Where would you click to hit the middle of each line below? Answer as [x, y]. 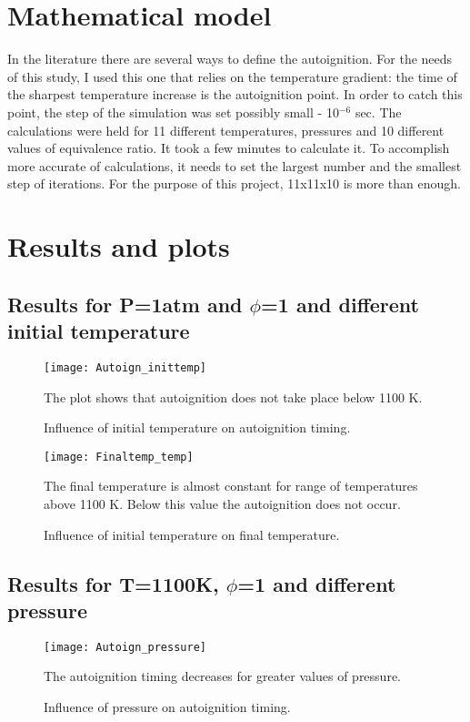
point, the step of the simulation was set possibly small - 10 [173, 112]
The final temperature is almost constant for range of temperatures [231, 486]
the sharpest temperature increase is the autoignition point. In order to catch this [235, 94]
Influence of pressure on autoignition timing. [167, 706]
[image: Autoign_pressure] [125, 647]
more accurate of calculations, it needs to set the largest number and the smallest [235, 165]
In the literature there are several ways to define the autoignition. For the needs [230, 59]
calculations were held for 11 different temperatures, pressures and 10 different [226, 130]
